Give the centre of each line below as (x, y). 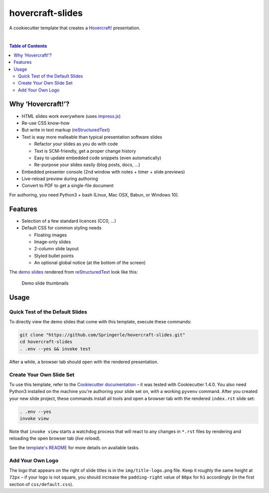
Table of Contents (28, 46)
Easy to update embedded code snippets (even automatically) (98, 158)
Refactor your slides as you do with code (76, 144)
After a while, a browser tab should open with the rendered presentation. (84, 362)
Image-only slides (53, 242)
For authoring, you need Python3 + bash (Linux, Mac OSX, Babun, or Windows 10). (94, 195)
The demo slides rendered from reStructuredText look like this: (73, 272)
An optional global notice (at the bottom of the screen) (90, 263)
